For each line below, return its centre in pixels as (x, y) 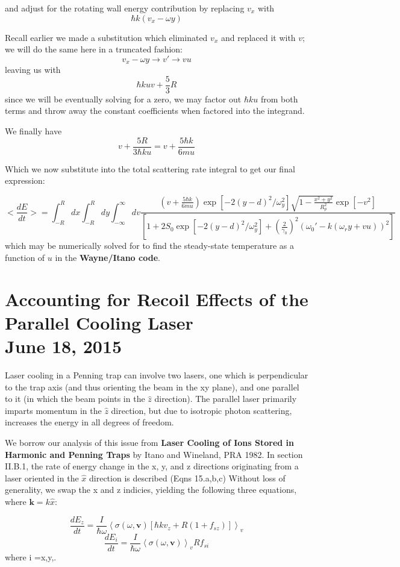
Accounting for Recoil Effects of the (157, 299)
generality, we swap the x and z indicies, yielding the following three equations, (151, 490)
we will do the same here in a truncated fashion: (94, 49)
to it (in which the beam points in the (75, 399)
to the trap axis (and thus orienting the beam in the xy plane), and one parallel (152, 387)
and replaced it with (258, 37)
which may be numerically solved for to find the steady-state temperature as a (149, 246)
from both (279, 99)
